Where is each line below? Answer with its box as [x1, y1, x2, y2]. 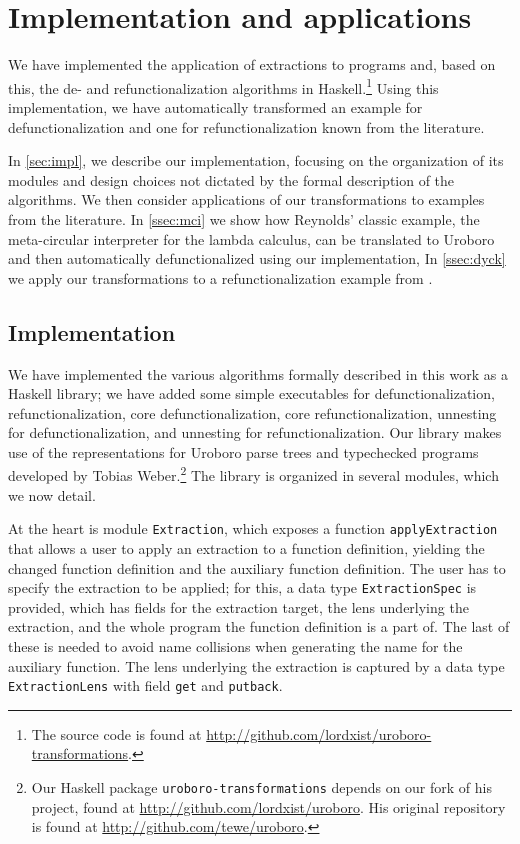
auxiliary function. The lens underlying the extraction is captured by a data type [8, 655, 505, 676]
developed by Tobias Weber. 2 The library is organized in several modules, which [8, 462, 499, 486]
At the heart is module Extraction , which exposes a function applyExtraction [8, 518, 498, 539]
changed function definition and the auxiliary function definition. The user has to [8, 557, 506, 578]
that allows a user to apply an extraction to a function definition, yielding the [8, 537, 485, 558]
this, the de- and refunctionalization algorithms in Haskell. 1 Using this [8, 74, 439, 98]
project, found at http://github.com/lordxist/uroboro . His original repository [31, 796, 506, 817]
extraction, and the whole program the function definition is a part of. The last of [8, 616, 510, 637]
